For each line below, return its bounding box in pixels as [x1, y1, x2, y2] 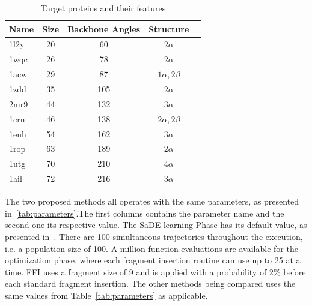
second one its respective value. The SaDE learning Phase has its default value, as [5, 218, 307, 231]
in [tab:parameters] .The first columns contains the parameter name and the [5, 206, 284, 219]
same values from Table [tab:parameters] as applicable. [5, 289, 208, 301]
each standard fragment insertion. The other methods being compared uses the [5, 277, 296, 290]
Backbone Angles [67, 22, 141, 35]
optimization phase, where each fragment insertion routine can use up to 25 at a [5, 254, 301, 266]
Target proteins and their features [41, 2, 166, 14]
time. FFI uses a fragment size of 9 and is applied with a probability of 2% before [5, 265, 306, 278]
